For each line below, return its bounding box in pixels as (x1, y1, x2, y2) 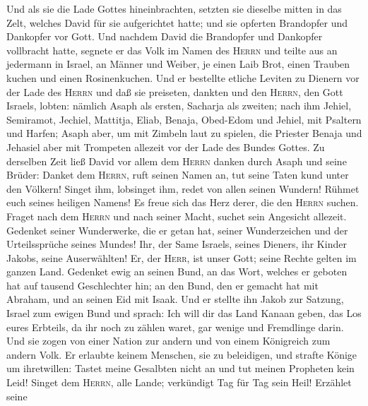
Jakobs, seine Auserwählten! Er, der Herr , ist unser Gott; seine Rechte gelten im (6, 250, 357, 265)
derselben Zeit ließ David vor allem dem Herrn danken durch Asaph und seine (6, 153, 347, 168)
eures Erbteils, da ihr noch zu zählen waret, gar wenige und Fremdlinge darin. (6, 319, 344, 334)
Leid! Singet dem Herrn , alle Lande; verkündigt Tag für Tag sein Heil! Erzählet (6, 375, 352, 390)
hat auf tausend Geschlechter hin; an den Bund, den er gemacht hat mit (6, 277, 319, 292)
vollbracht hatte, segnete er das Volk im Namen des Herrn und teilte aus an (6, 42, 338, 57)
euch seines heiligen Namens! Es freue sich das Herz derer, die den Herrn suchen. (6, 195, 359, 210)
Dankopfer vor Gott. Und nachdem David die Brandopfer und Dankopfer (6, 29, 323, 44)
